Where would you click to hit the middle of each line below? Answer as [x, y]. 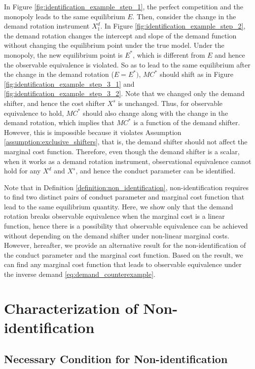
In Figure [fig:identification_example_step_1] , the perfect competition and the [124, 6]
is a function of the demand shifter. [187, 122]
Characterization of [71, 308]
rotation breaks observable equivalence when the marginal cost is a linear [114, 216]
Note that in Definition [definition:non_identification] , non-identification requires [126, 187]
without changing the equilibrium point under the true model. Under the [114, 45]
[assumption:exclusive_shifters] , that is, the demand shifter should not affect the [126, 142]
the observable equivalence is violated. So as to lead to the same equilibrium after [127, 64]
